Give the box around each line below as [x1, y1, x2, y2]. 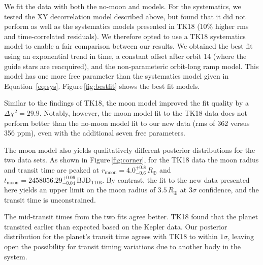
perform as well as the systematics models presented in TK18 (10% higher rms [4, 21, 249, 31]
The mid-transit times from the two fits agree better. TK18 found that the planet [4, 211, 258, 222]
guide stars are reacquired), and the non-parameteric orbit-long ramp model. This [4, 60, 259, 71]
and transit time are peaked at [4, 164, 100, 175]
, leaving [227, 231, 254, 242]
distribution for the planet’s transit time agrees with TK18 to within [4, 231, 218, 242]
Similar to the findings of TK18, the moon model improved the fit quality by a [4, 97, 249, 108]
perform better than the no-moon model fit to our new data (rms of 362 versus [4, 117, 250, 128]
